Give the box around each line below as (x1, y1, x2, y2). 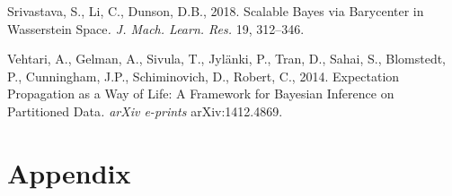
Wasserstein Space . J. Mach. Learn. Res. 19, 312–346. (7, 19, 305, 38)
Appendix (7, 154, 131, 191)
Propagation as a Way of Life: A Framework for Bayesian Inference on (7, 84, 394, 103)
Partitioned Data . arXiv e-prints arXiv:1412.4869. (7, 101, 283, 120)
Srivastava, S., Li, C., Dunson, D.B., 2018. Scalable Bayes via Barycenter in (7, 2, 424, 20)
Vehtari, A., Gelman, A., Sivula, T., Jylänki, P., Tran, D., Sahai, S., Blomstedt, (7, 49, 447, 68)
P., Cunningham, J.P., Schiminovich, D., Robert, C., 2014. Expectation (7, 66, 400, 85)
